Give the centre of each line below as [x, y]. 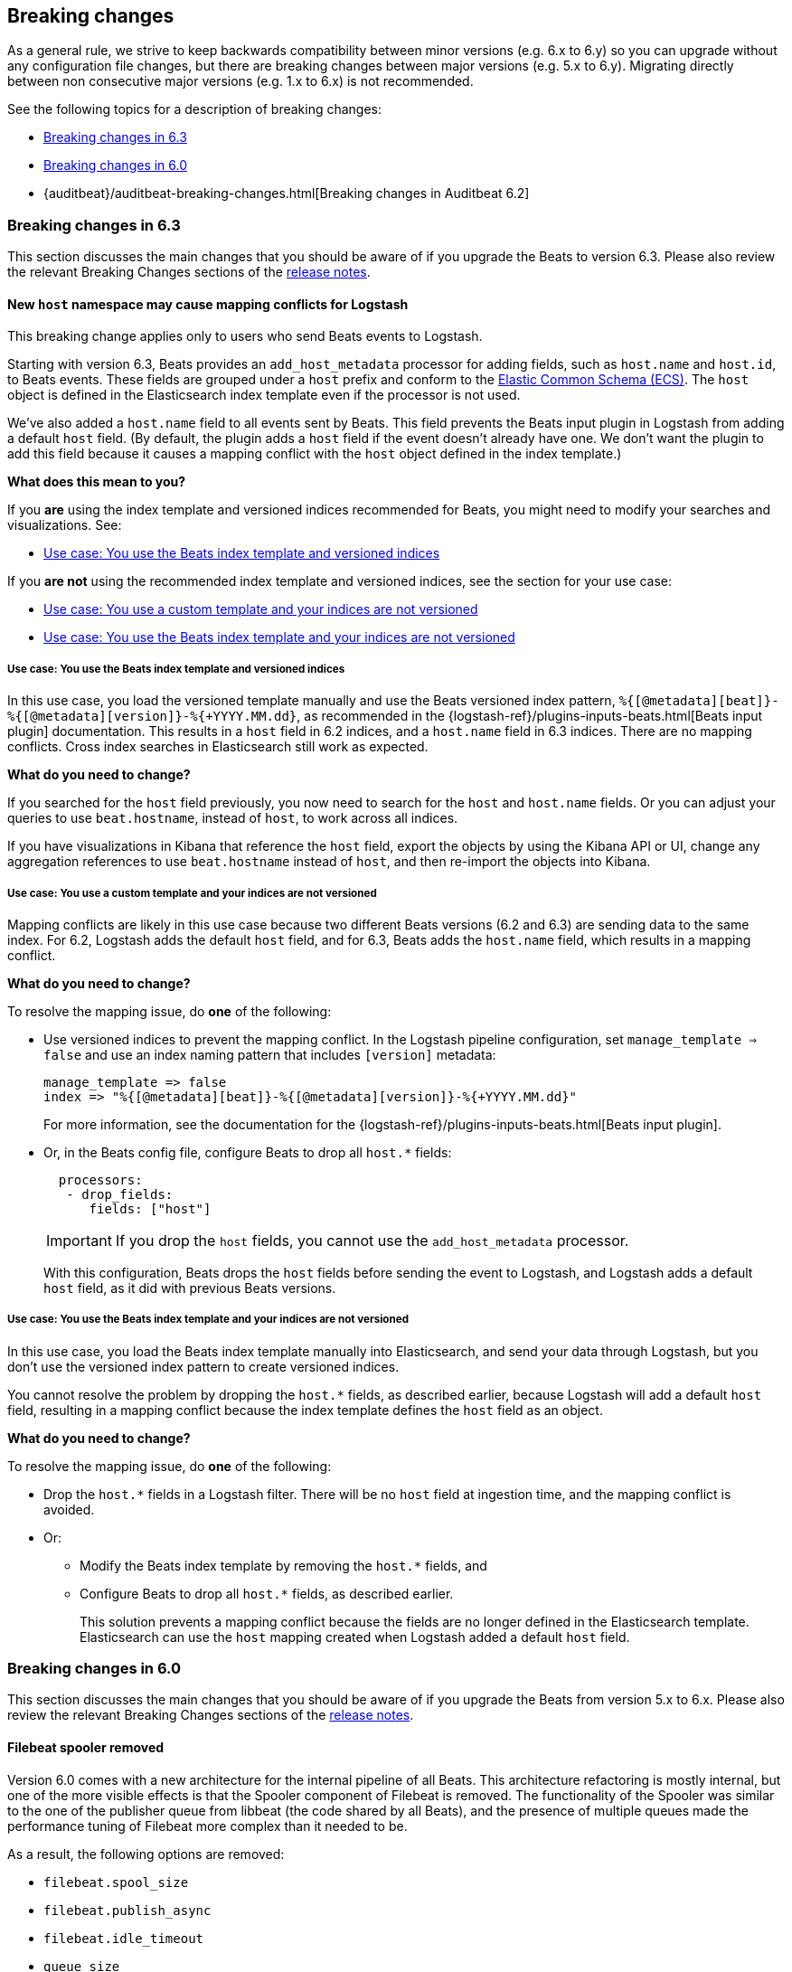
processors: [100, 1179]
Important [79, 1240]
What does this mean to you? [97, 482]
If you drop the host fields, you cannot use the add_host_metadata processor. [372, 1240]
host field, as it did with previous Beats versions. [190, 1288]
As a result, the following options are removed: [146, 1854]
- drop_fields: [120, 1194]
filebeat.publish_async [127, 1910]
